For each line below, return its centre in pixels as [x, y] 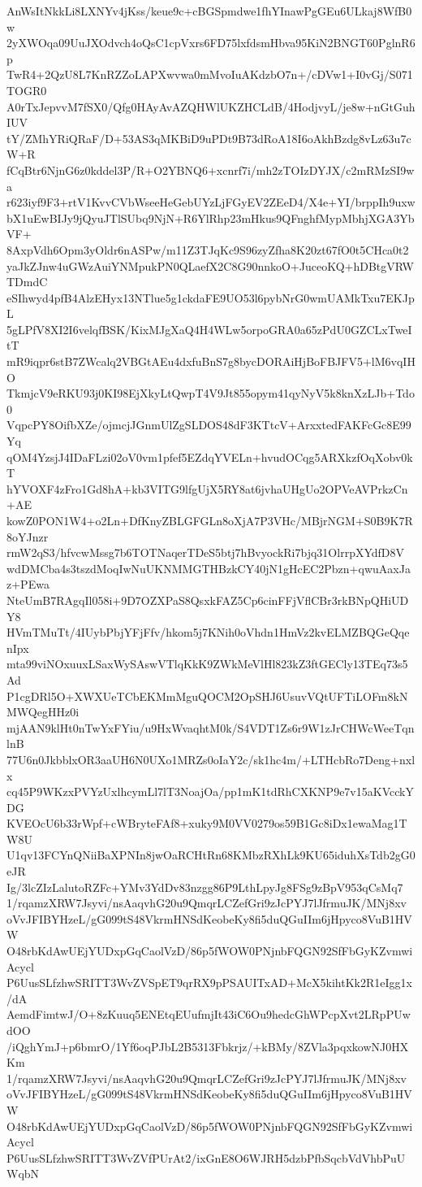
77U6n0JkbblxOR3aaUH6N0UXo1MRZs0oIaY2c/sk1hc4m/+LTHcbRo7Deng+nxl [211, 759]
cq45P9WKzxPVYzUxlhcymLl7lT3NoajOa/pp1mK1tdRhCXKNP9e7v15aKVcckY [210, 791]
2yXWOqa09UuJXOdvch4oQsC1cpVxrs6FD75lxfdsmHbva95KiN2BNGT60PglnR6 [211, 43]
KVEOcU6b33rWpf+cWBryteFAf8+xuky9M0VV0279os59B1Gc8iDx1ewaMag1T [207, 823]
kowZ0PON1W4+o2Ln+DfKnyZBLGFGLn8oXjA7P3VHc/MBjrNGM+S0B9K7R [210, 520]
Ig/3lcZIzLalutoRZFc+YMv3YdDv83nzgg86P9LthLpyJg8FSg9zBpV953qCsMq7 [205, 887]
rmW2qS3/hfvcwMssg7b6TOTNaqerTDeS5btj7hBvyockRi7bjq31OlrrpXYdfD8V [206, 552]
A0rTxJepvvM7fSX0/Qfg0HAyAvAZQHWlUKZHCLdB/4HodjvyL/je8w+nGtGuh [211, 106]
